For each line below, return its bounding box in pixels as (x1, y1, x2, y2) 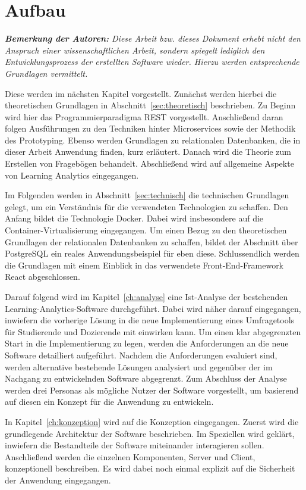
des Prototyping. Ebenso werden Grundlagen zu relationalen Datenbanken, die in (5, 133, 301, 146)
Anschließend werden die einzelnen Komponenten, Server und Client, (5, 450, 255, 463)
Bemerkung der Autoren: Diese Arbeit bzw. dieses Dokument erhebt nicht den (5, 32, 301, 45)
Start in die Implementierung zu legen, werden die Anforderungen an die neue (5, 337, 289, 349)
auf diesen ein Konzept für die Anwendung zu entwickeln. (5, 395, 214, 408)
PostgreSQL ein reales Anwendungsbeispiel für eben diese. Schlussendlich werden (5, 247, 299, 260)
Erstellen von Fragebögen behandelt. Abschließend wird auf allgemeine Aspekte (5, 157, 294, 170)
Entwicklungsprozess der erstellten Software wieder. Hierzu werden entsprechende (5, 55, 299, 68)
